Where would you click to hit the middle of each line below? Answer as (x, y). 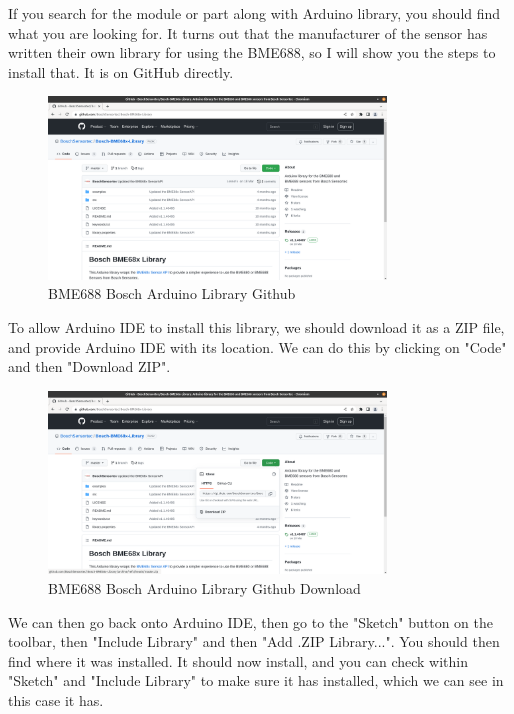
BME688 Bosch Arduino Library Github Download (204, 587)
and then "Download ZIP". (89, 366)
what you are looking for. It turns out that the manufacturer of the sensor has (248, 32)
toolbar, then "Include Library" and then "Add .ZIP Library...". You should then (254, 641)
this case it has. (56, 699)
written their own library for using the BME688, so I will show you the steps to (252, 52)
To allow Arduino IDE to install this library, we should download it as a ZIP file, (256, 327)
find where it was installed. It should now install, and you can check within (238, 660)
